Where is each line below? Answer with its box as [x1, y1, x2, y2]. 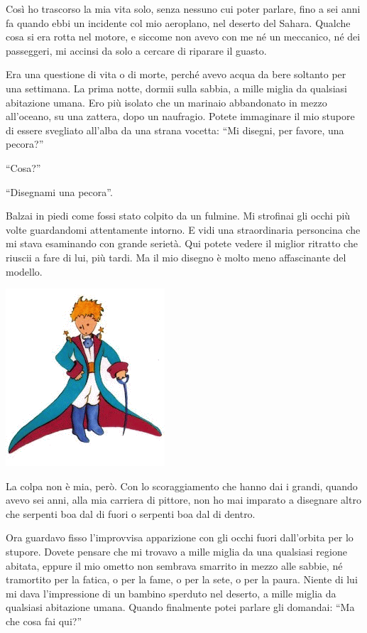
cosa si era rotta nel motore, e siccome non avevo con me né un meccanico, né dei [6, 29, 361, 44]
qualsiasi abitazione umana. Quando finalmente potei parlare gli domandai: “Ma [6, 600, 355, 615]
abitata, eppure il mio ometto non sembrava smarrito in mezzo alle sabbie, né [6, 558, 343, 573]
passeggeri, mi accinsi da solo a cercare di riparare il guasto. [6, 43, 267, 58]
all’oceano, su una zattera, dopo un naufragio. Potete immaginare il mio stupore [6, 109, 355, 124]
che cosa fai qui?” [6, 614, 82, 629]
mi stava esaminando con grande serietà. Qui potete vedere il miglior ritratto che [6, 236, 358, 251]
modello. [6, 264, 43, 278]
